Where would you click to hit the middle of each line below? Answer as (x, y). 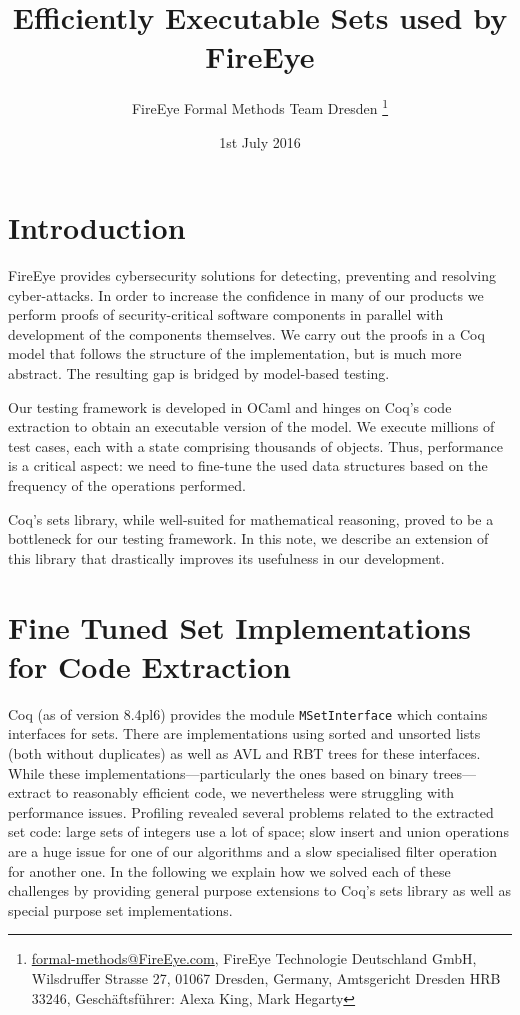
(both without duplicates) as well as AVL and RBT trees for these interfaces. (244, 752)
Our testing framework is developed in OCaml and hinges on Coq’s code (230, 406)
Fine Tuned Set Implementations (239, 626)
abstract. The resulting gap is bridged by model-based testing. (199, 373)
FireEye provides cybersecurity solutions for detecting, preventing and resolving (252, 275)
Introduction (97, 227)
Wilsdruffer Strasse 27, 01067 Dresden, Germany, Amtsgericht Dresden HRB (266, 977)
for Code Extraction (149, 665)
